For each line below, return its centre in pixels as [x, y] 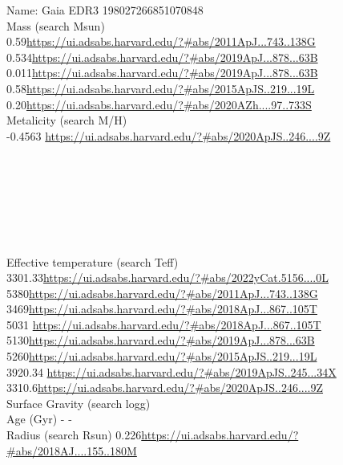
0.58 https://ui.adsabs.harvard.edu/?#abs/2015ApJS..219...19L [161, 88]
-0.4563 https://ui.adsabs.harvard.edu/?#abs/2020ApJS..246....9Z [169, 135]
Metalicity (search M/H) [67, 120]
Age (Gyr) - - [39, 419]
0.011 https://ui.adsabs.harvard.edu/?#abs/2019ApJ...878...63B [162, 73]
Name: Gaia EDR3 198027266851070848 [105, 10]
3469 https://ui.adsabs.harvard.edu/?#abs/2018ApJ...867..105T [162, 309]
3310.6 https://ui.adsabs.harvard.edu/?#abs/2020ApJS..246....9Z [165, 387]
